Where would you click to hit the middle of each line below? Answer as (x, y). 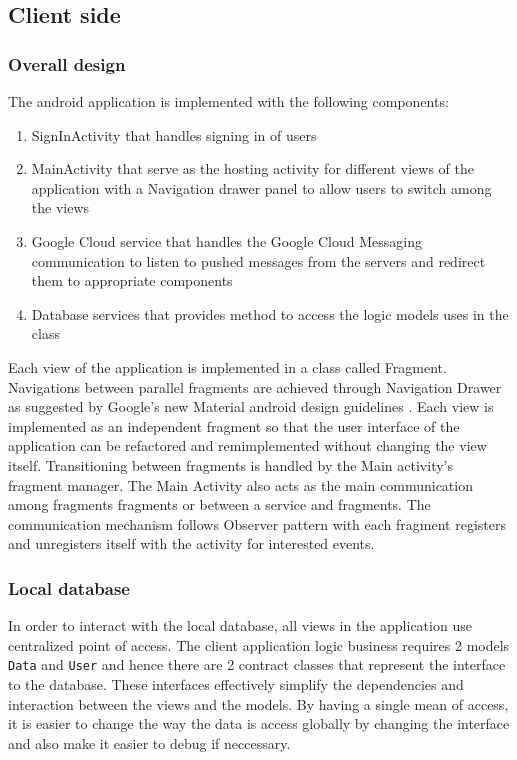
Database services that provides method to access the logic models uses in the (270, 313)
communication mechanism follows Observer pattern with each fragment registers (257, 523)
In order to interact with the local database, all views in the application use (240, 625)
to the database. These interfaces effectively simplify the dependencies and (236, 683)
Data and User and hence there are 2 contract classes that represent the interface (257, 664)
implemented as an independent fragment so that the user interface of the (234, 425)
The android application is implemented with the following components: (228, 101)
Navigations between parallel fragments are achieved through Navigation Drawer (255, 386)
